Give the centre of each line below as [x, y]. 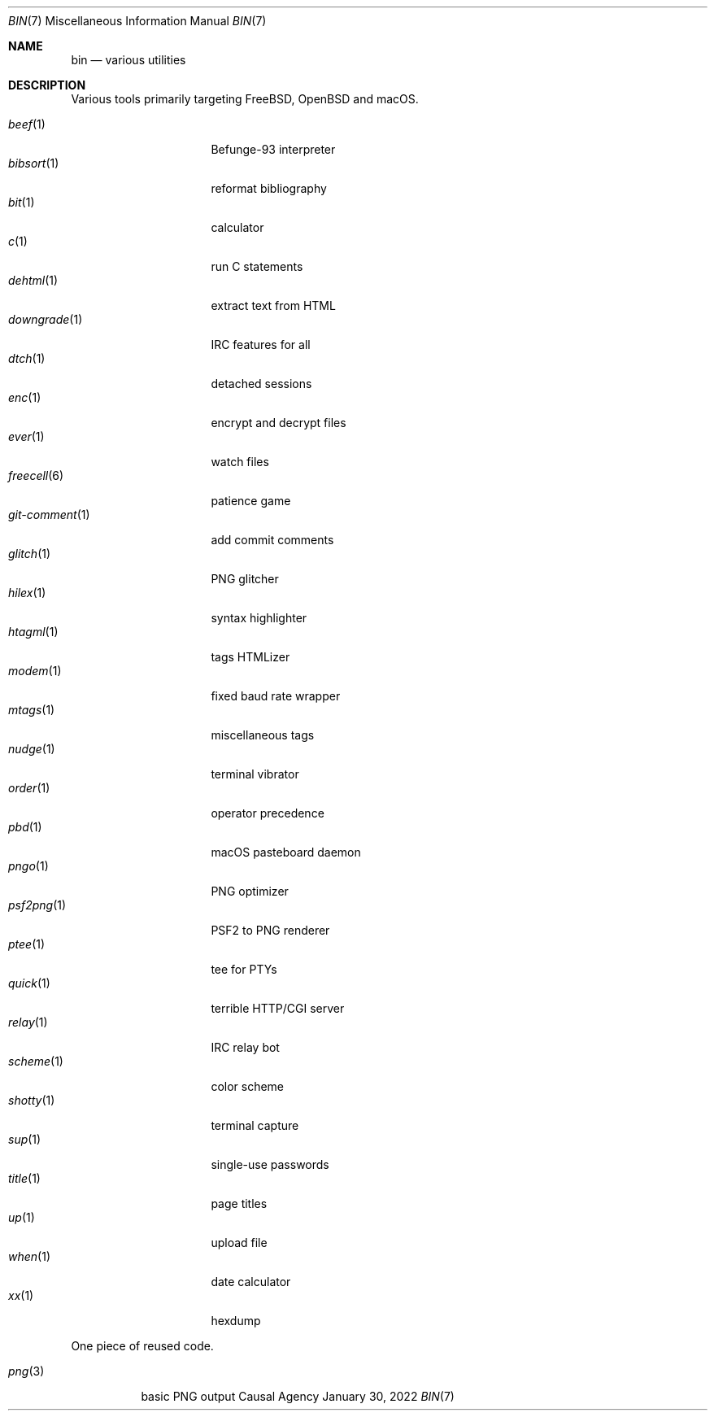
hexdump [236, 1321]
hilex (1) [27, 593]
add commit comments [272, 540]
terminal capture [255, 1125]
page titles [239, 1203]
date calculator [251, 1282]
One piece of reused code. [142, 1346]
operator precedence [268, 813]
